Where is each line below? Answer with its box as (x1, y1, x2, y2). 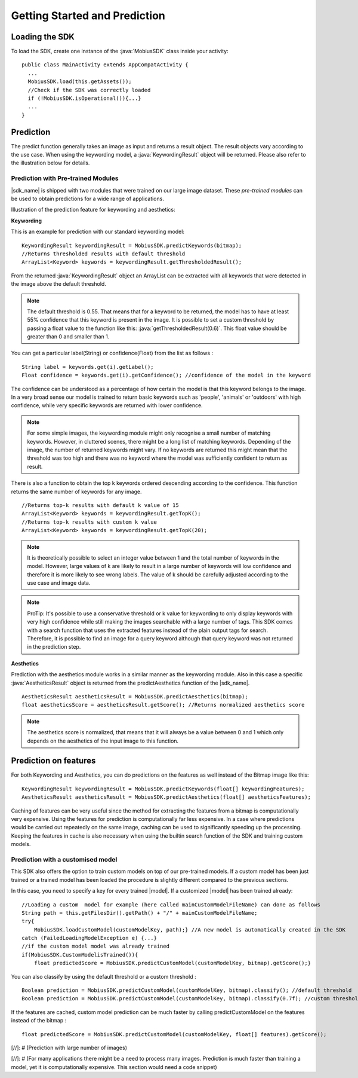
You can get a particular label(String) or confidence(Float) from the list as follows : (11, 350, 214, 357)
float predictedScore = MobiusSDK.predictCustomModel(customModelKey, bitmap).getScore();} (33, 960, 311, 967)
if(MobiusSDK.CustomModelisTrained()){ (21, 951, 138, 958)
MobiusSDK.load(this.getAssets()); (27, 78, 132, 85)
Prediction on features (11, 756, 96, 766)
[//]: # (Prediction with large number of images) (11, 1044, 128, 1051)
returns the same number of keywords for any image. (11, 488, 143, 495)
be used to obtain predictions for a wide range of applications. (11, 195, 164, 203)
